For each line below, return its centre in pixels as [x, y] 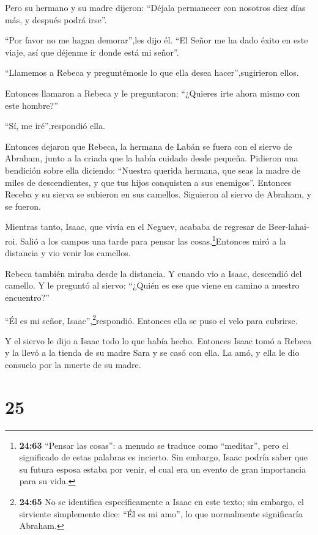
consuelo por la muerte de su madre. [73, 364]
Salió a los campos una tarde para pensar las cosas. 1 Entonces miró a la [153, 240]
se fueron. [23, 206]
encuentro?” [27, 297]
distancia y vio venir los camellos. [68, 253]
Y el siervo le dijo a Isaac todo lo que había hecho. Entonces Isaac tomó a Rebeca [158, 340]
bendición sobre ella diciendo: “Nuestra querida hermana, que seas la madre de [153, 170]
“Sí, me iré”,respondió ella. [55, 126]
